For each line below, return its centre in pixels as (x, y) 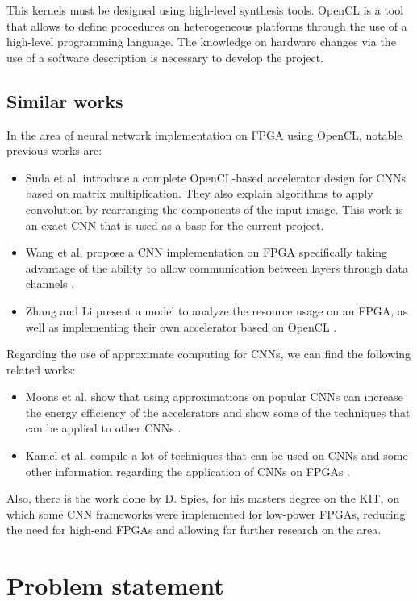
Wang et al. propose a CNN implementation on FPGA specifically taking (206, 252)
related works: (41, 369)
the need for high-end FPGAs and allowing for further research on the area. (194, 530)
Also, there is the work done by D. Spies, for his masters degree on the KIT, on (203, 498)
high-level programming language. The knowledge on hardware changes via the (201, 42)
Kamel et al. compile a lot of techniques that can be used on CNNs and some (217, 455)
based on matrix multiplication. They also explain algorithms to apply (199, 193)
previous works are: (54, 150)
